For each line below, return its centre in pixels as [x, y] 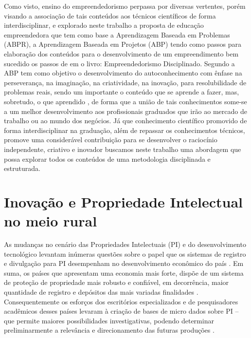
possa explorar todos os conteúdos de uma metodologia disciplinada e [107, 159]
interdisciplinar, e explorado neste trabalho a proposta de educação [104, 25]
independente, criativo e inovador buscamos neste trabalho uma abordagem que [123, 149]
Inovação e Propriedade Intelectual [124, 201]
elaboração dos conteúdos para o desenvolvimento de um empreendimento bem [121, 53]
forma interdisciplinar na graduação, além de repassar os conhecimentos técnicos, [125, 130]
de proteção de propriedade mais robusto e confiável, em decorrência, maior [117, 282]
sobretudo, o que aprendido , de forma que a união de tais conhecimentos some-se [125, 101]
